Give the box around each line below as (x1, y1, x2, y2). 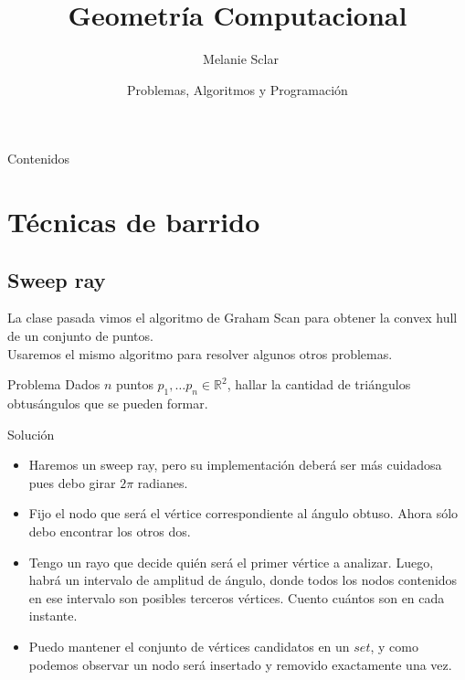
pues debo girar (28, 473, 116, 492)
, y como (370, 637, 418, 655)
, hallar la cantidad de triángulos (227, 375, 411, 394)
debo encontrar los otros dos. (28, 522, 191, 541)
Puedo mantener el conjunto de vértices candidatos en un (28, 637, 350, 655)
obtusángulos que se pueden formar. (7, 394, 208, 413)
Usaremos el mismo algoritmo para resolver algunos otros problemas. (7, 344, 393, 363)
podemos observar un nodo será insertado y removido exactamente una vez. (28, 654, 452, 674)
